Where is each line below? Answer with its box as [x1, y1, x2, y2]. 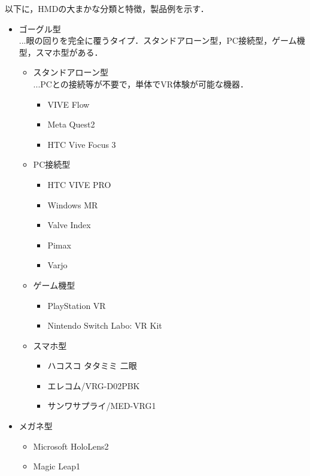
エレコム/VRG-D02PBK [47, 379, 140, 392]
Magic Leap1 [33, 460, 80, 472]
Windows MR [47, 198, 98, 211]
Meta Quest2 [47, 118, 95, 131]
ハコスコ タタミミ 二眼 [47, 359, 137, 372]
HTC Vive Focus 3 [47, 138, 116, 150]
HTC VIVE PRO [47, 178, 111, 190]
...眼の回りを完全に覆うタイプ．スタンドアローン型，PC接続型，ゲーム [19, 34, 297, 47]
